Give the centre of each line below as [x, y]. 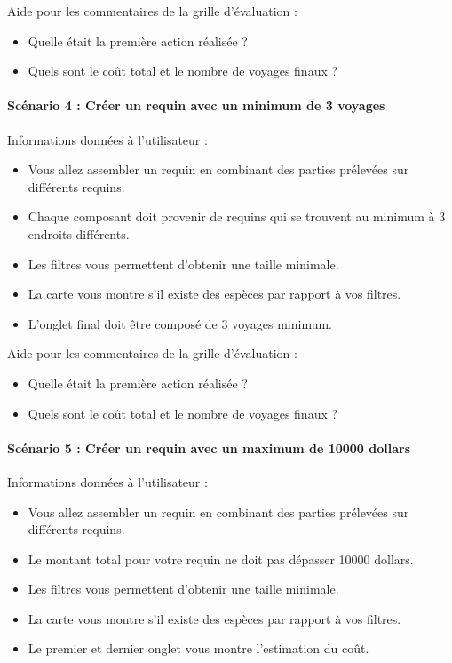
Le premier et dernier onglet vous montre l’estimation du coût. [198, 648]
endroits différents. [79, 233]
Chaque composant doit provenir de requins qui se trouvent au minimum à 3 [237, 216]
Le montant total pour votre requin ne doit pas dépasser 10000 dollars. [221, 559]
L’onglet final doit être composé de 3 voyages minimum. [180, 323]
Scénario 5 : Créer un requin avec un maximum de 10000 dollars [209, 447]
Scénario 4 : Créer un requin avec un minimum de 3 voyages [196, 105]
